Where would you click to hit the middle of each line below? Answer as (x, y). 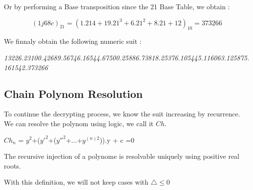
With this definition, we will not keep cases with (76, 182)
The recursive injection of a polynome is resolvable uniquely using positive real (122, 156)
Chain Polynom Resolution (74, 93)
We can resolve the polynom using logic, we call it (79, 123)
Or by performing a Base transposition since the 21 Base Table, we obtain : (117, 6)
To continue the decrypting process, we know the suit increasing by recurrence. (122, 114)
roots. (12, 165)
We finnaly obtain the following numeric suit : (73, 41)
